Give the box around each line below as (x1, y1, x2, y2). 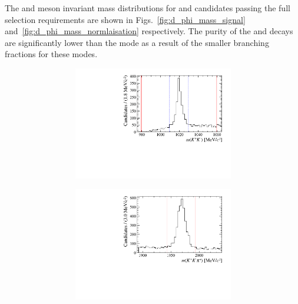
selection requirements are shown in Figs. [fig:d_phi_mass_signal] (5, 13, 246, 25)
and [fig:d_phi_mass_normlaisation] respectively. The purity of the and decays (5, 25, 293, 37)
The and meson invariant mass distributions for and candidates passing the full (5, 2, 290, 14)
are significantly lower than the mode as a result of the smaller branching (5, 36, 269, 48)
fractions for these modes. (5, 48, 98, 60)
